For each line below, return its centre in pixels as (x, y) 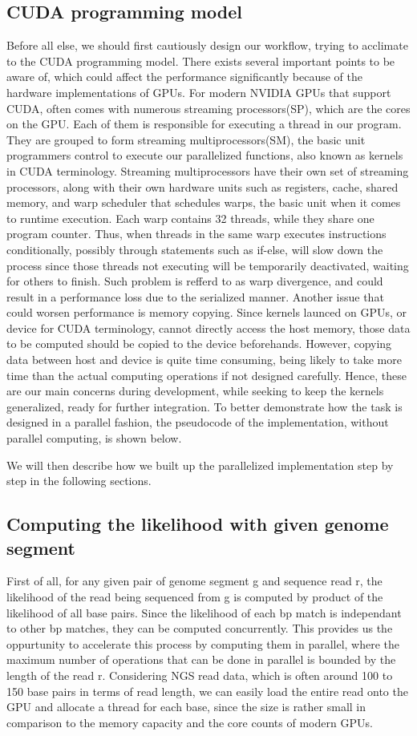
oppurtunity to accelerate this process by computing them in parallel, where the (203, 643)
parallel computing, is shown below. (94, 438)
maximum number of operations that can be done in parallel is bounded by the (201, 659)
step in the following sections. (79, 481)
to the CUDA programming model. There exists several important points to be (201, 61)
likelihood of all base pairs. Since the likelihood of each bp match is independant (204, 612)
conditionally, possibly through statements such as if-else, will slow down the (195, 249)
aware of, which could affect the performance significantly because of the (184, 77)
